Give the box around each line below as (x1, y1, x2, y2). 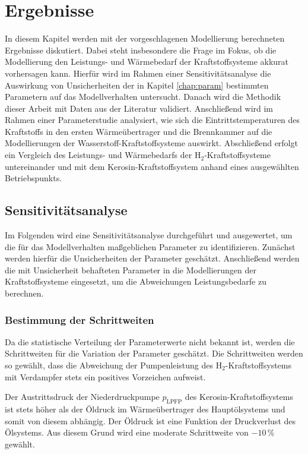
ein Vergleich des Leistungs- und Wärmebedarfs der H (5, 149, 201, 161)
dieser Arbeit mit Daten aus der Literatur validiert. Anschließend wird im (5, 102, 274, 114)
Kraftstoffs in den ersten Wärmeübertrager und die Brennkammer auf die (5, 125, 272, 137)
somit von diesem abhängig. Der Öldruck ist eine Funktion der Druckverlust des (5, 414, 296, 427)
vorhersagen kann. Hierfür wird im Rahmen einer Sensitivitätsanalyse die (5, 67, 271, 79)
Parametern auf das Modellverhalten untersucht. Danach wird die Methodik (5, 90, 281, 103)
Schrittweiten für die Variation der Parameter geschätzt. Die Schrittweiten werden (5, 347, 303, 360)
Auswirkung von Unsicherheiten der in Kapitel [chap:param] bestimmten (5, 78, 269, 91)
